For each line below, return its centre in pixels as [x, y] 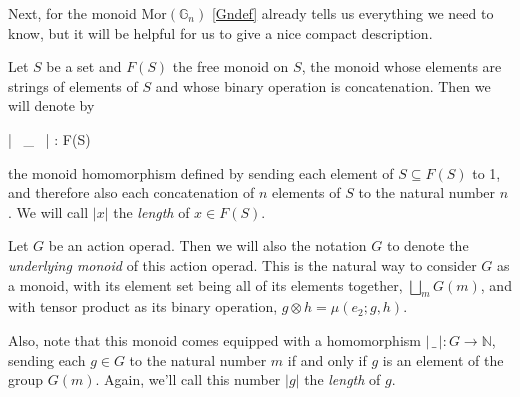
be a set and [84, 66]
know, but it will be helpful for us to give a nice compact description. [220, 32]
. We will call [48, 211]
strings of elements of [73, 85]
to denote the [427, 245]
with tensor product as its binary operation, [143, 306]
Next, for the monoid [72, 13]
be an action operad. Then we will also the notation [207, 245]
